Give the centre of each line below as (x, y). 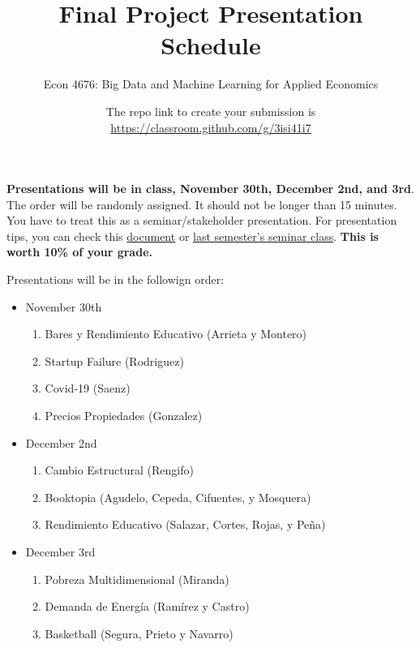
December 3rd (60, 551)
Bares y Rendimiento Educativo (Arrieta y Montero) (176, 334)
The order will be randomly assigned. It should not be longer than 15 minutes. (202, 204)
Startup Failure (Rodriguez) (114, 360)
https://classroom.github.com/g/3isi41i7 (211, 127)
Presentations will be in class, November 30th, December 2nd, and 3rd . (210, 189)
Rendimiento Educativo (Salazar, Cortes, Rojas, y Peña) (185, 524)
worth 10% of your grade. (79, 252)
